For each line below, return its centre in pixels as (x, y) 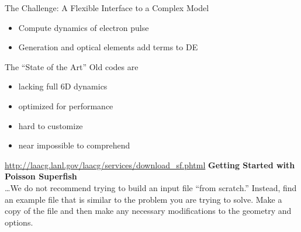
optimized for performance (66, 105)
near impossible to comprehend (74, 145)
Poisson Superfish (41, 176)
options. (19, 222)
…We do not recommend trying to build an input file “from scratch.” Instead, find (151, 187)
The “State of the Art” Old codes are (72, 66)
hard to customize (51, 125)
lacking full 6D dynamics (63, 86)
